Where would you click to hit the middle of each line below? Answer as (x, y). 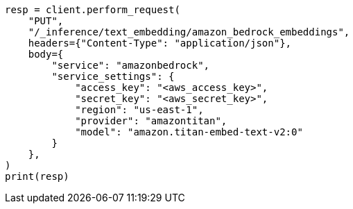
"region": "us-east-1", (139, 110)
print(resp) (37, 176)
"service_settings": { (113, 76)
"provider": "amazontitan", (151, 121)
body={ (46, 54)
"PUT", (46, 21)
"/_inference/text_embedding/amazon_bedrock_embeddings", (189, 32)
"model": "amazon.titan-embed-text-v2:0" (189, 132)
